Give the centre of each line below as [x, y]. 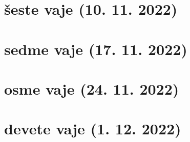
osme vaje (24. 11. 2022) [92, 88]
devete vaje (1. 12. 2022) [93, 129]
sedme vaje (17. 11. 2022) [96, 49]
